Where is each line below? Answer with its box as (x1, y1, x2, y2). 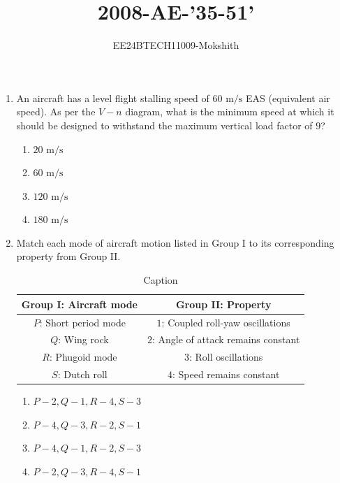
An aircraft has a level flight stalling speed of (16, 90, 209, 105)
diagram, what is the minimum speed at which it (125, 104, 334, 119)
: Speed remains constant (172, 367, 280, 382)
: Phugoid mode (49, 349, 117, 364)
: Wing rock (58, 332, 109, 347)
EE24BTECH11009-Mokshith (112, 38, 239, 52)
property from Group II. (16, 249, 121, 264)
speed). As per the (16, 104, 96, 119)
